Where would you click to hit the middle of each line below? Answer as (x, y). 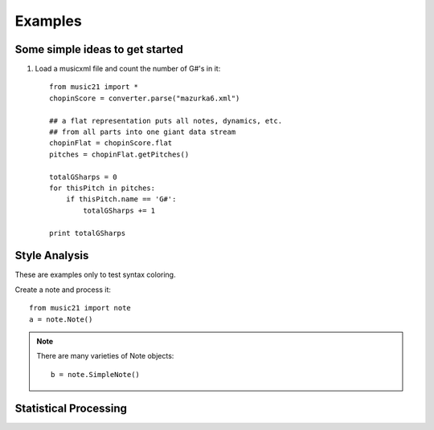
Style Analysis (52, 256)
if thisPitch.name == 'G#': (121, 199)
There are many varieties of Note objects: (105, 356)
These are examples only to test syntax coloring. (95, 275)
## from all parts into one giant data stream (143, 132)
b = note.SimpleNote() (96, 374)
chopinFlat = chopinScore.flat (111, 143)
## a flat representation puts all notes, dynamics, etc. (166, 121)
